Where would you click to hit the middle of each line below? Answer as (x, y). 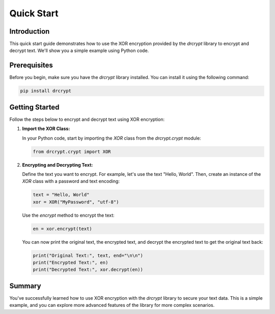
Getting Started (34, 107)
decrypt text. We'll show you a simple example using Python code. (79, 50)
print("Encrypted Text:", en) (71, 263)
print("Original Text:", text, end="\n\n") (88, 255)
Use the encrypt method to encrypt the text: (68, 215)
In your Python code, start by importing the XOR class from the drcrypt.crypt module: (112, 138)
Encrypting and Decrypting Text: (58, 165)
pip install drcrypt (46, 91)
